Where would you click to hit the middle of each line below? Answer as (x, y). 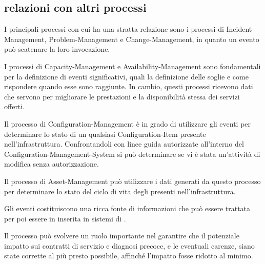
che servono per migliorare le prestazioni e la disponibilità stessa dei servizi (122, 96)
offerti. (15, 106)
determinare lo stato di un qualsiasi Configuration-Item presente (105, 134)
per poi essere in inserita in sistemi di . (65, 218)
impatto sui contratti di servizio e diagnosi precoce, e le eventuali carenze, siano (129, 245)
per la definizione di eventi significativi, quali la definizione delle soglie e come (126, 76)
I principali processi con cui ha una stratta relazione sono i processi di (114, 29)
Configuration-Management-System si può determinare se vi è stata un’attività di (132, 154)
